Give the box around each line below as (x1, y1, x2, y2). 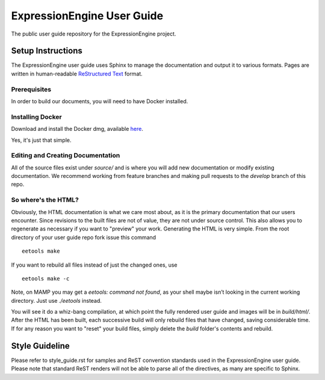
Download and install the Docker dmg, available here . (11, 125, 144, 133)
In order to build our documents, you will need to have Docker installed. (11, 97, 188, 105)
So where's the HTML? (11, 196, 79, 204)
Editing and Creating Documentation (11, 151, 120, 160)
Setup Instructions (11, 46, 82, 56)
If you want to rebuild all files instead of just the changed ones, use (11, 261, 178, 268)
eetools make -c (22, 275, 70, 282)
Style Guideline (11, 341, 70, 351)
